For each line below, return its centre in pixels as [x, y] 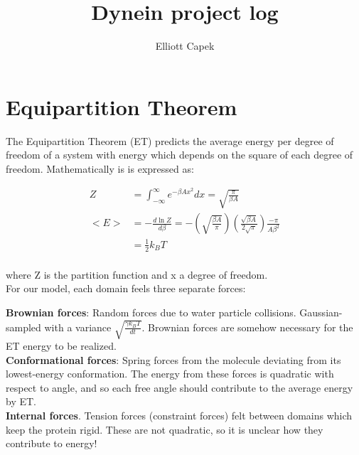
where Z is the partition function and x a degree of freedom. [137, 274]
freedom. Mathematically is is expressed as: [100, 168]
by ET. [21, 401]
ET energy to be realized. [61, 346]
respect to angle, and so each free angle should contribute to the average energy [179, 387]
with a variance [78, 327]
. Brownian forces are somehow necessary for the [247, 327]
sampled [23, 327]
